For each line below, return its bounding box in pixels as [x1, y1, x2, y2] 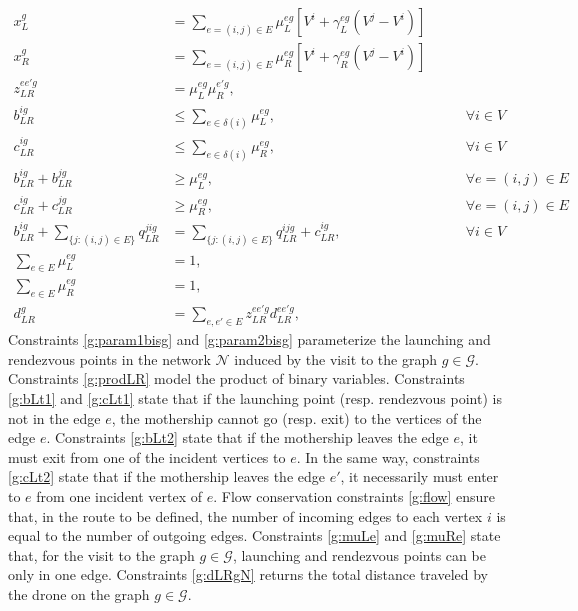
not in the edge [8, 407, 101, 428]
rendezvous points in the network [8, 348, 211, 369]
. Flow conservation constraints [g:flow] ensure [213, 486, 496, 507]
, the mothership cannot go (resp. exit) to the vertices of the [111, 407, 482, 428]
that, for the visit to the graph [8, 544, 195, 565]
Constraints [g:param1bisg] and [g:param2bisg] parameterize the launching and [8, 329, 491, 350]
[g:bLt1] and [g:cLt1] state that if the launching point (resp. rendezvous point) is [8, 388, 502, 409]
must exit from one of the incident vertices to [8, 446, 286, 467]
